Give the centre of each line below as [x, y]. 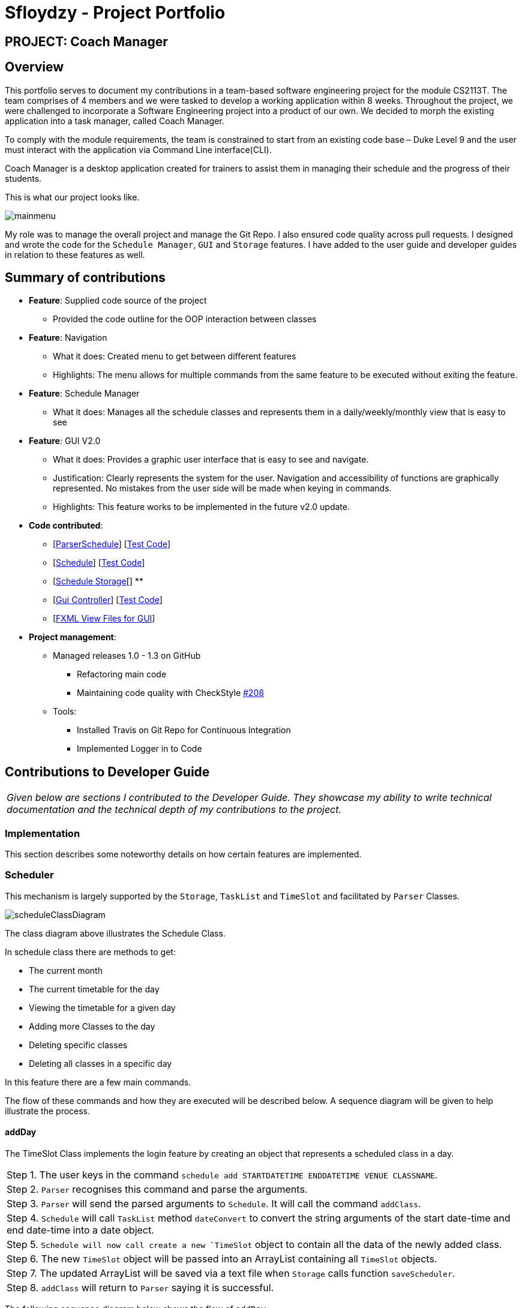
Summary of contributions [85, 278]
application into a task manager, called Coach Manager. [115, 121]
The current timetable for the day [94, 989]
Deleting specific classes [78, 1045]
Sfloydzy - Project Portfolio [115, 13]
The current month [66, 970]
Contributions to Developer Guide [107, 772]
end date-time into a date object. [80, 1230]
